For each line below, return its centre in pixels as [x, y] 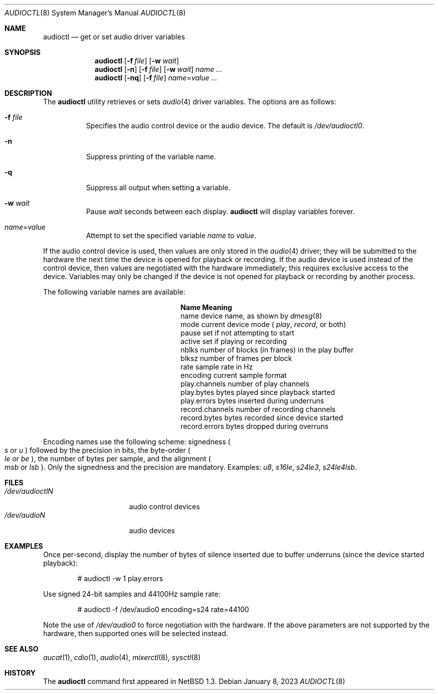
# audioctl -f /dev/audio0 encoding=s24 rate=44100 [163, 609]
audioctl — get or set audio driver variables [114, 37]
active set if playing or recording [234, 341]
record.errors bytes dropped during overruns [254, 426]
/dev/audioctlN [29, 491]
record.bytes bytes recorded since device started [262, 418]
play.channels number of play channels [245, 384]
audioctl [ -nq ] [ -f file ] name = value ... [156, 78]
